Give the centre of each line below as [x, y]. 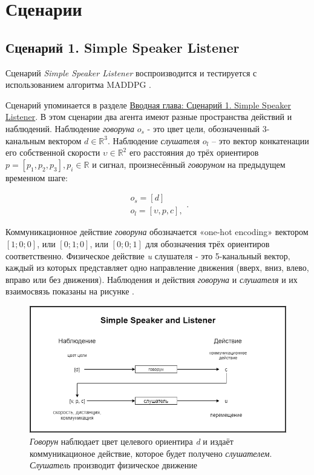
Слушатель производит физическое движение [113, 465]
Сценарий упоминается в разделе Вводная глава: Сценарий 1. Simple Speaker [148, 105]
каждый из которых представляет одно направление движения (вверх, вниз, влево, [157, 267]
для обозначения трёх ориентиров [208, 243]
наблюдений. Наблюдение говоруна [70, 128]
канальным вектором [44, 140]
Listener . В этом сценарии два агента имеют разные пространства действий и [149, 117]
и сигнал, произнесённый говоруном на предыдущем [189, 164]
